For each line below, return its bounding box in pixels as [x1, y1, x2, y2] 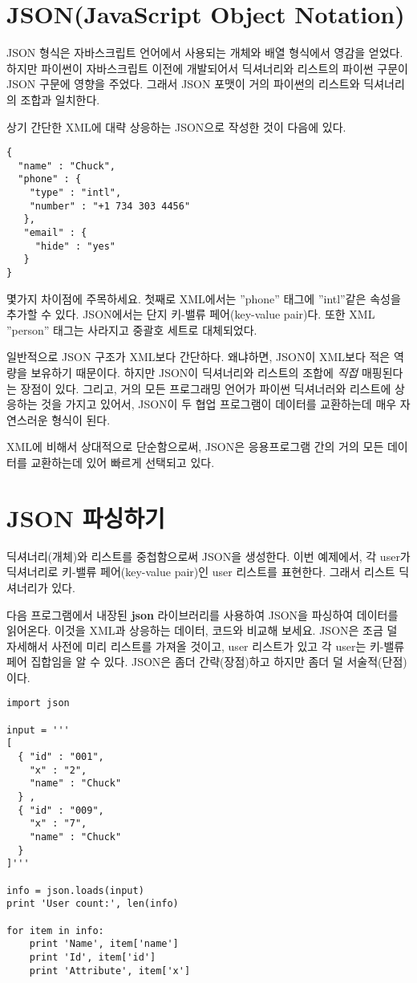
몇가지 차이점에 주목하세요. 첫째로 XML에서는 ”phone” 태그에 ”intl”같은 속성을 [6, 290, 401, 307]
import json [6, 697, 70, 709]
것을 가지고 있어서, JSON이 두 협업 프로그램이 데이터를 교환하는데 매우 [41, 396, 397, 412]
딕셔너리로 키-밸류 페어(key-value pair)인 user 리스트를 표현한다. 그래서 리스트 [6, 563, 395, 580]
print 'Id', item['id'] [29, 951, 156, 963]
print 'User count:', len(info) [6, 898, 179, 910]
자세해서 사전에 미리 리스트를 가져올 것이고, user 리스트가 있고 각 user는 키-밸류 [6, 637, 405, 654]
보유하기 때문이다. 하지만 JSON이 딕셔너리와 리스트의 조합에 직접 [30, 364, 358, 381]
